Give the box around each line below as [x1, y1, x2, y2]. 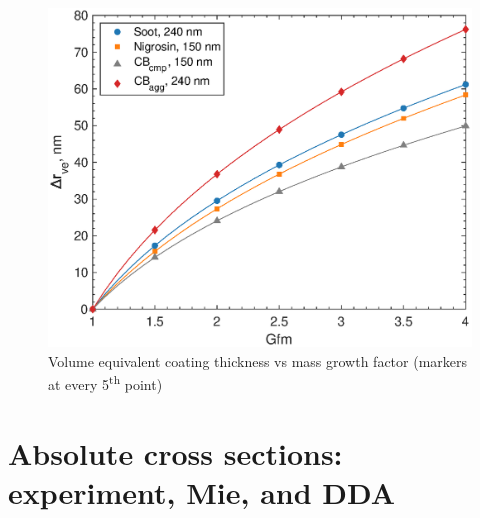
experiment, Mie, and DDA [8, 471, 396, 512]
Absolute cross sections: [8, 432, 343, 473]
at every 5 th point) [48, 371, 163, 394]
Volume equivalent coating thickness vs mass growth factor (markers [48, 350, 468, 371]
